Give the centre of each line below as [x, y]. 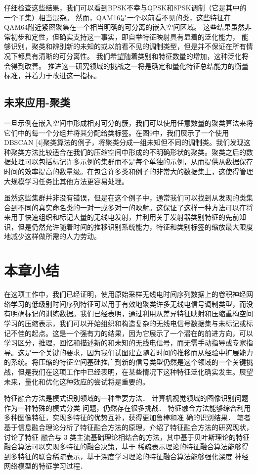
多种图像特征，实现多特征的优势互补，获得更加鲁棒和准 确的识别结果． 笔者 [128, 417]
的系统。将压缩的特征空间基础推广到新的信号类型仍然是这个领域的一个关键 [125, 362]
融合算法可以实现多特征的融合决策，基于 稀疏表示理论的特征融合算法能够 [123, 447]
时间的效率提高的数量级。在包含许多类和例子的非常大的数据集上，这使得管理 [128, 171]
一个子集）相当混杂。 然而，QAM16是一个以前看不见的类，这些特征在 [117, 17]
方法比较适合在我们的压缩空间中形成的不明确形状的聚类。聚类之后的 [135, 152]
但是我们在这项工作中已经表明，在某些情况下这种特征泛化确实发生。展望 [135, 371]
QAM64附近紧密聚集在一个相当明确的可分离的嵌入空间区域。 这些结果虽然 [124, 27]
